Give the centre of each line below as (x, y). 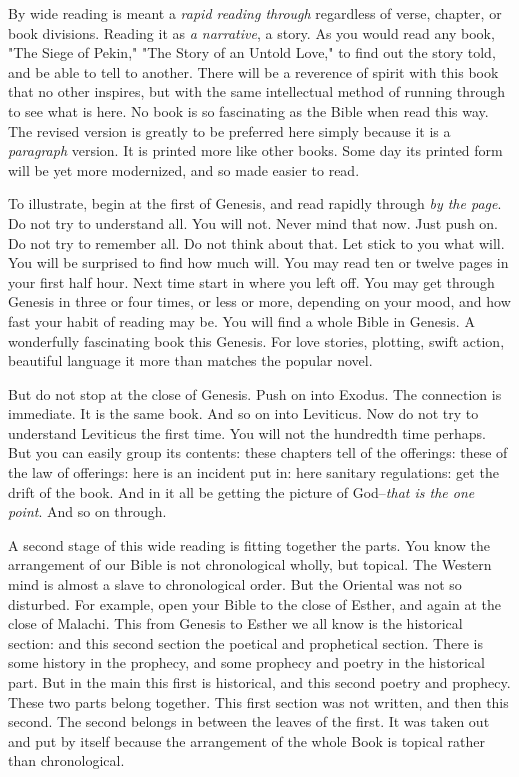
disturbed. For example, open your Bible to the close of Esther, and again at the (254, 603)
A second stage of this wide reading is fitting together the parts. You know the (249, 544)
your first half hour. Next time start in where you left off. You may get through (251, 281)
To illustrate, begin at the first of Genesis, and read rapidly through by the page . (255, 203)
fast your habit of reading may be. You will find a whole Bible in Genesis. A (241, 320)
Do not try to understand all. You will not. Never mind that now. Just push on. (253, 222)
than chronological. (66, 760)
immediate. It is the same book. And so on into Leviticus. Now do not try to (243, 413)
